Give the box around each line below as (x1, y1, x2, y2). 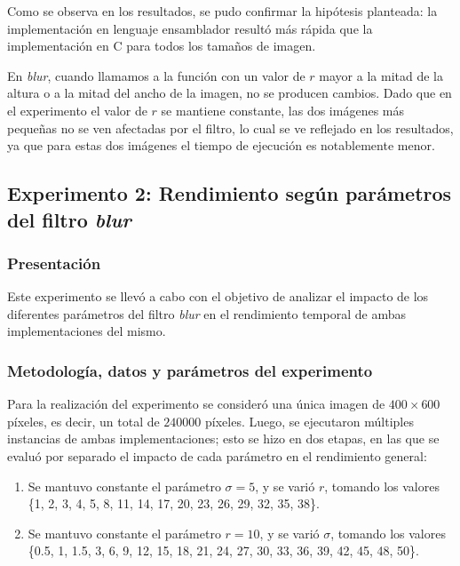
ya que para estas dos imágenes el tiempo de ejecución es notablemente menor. (7, 136, 435, 155)
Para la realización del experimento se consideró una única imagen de (7, 395, 385, 413)
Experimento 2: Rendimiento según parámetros (7, 179, 452, 207)
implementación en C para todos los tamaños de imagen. (7, 36, 316, 55)
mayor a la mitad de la (319, 66, 443, 84)
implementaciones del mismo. (7, 322, 166, 340)
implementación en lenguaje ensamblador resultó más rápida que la (7, 19, 373, 37)
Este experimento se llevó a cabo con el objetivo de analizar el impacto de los (7, 287, 429, 306)
